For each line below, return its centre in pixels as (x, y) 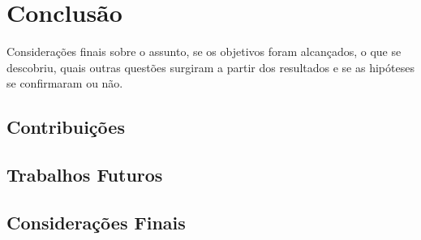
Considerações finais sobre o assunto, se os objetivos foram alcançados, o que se (204, 51)
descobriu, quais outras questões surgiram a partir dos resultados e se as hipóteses (210, 67)
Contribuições (66, 127)
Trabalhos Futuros (85, 175)
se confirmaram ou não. (65, 83)
